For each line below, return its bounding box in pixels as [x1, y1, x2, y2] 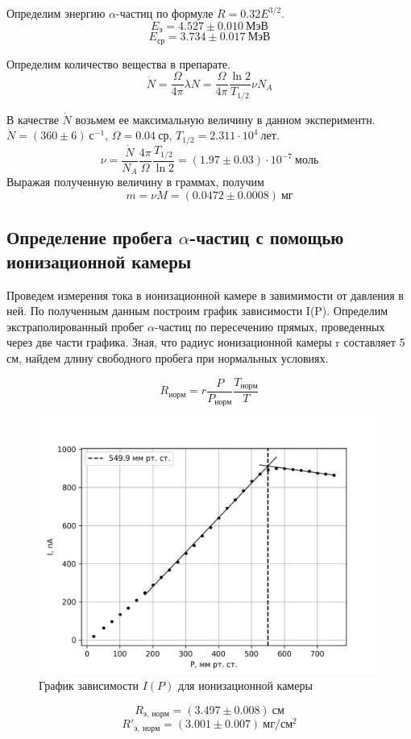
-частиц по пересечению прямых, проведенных [154, 318, 385, 334]
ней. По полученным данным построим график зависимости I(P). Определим [6, 302, 388, 319]
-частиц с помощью [189, 225, 344, 250]
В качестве [6, 110, 59, 127]
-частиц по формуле [116, 5, 214, 21]
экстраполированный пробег [6, 318, 144, 334]
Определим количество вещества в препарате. [6, 55, 230, 72]
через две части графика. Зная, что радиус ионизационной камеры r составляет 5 [6, 334, 405, 351]
